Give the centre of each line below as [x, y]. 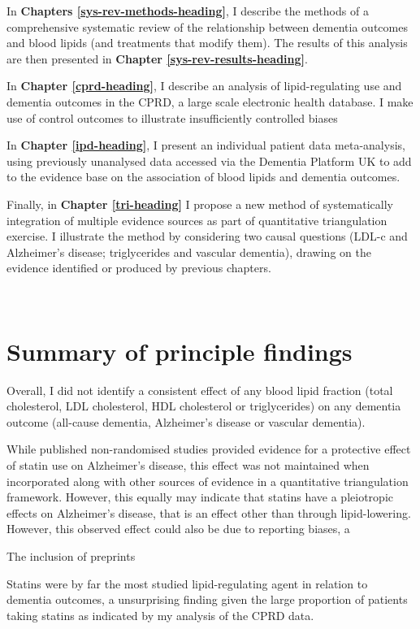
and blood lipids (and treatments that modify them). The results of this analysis [207, 43]
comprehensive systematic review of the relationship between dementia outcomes [207, 26]
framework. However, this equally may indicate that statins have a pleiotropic [200, 497]
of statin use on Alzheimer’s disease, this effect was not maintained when [188, 465]
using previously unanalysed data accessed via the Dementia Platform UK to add [209, 161]
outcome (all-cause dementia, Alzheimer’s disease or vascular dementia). [186, 421]
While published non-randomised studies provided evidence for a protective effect [209, 449]
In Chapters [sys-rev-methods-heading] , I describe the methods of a [188, 11]
